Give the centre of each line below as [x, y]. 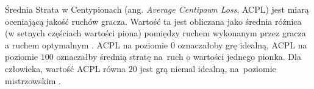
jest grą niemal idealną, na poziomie [208, 68]
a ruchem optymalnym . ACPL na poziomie [87, 44]
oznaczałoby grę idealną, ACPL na [242, 44]
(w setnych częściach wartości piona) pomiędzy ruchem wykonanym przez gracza [155, 33]
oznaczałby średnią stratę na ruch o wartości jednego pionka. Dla [179, 57]
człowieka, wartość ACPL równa [66, 68]
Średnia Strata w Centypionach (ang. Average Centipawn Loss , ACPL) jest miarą [157, 9]
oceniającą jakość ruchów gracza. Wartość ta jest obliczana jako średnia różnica [153, 21]
